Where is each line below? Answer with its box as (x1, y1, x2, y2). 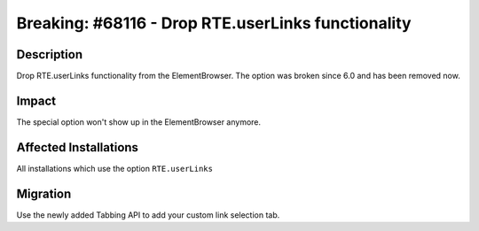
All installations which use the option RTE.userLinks (16, 163, 213, 173)
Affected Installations (16, 140, 139, 155)
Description (16, 47, 83, 62)
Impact (16, 93, 57, 108)
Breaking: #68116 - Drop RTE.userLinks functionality (16, 13, 412, 33)
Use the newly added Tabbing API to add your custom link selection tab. (16, 209, 280, 220)
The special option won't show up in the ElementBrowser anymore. (16, 116, 262, 127)
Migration (16, 186, 72, 201)
